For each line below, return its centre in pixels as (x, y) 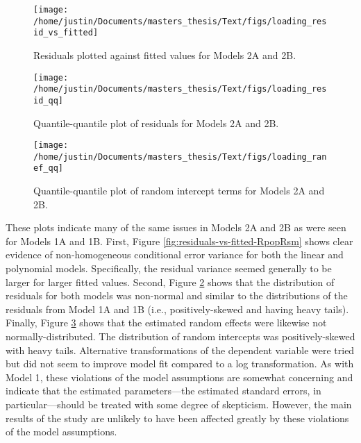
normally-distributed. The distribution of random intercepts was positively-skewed (180, 336)
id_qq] (48, 100)
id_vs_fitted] (66, 33)
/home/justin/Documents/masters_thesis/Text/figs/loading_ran (180, 157)
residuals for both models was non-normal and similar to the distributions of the (177, 295)
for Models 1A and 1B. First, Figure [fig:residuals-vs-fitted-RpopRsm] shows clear (179, 241)
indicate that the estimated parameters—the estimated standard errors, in (163, 391)
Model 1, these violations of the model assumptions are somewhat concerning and (179, 377)
